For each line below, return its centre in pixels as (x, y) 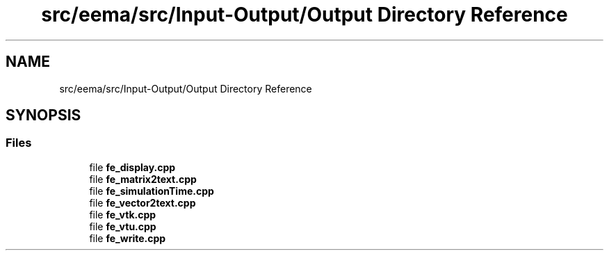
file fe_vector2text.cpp (143, 202)
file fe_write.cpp (128, 238)
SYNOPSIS (43, 115)
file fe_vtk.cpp (123, 214)
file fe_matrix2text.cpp (143, 179)
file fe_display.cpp (132, 167)
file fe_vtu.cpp (123, 226)
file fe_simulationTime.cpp (152, 191)
